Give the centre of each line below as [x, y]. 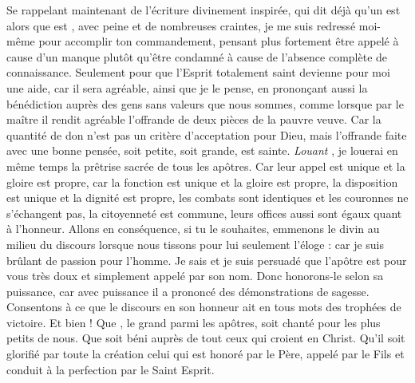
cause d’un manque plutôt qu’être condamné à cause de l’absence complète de [197, 56]
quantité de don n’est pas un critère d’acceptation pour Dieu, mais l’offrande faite [207, 134]
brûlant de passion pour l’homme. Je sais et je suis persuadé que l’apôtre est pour [207, 260]
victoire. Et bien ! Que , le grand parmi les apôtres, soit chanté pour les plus [194, 322]
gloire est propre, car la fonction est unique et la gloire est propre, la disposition [202, 182]
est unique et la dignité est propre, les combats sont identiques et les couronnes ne [207, 197]
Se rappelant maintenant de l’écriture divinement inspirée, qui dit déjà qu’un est [204, 10]
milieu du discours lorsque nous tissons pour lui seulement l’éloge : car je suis [196, 244]
